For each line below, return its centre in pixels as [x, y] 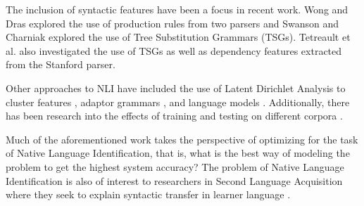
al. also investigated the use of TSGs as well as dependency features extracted [174, 50]
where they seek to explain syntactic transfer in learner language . [148, 194]
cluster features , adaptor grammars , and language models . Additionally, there [178, 102]
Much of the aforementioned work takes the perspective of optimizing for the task [182, 139]
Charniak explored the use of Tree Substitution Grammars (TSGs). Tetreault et [178, 37]
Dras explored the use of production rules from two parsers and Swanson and [172, 23]
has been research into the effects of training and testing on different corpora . [174, 116]
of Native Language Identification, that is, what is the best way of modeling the [178, 153]
